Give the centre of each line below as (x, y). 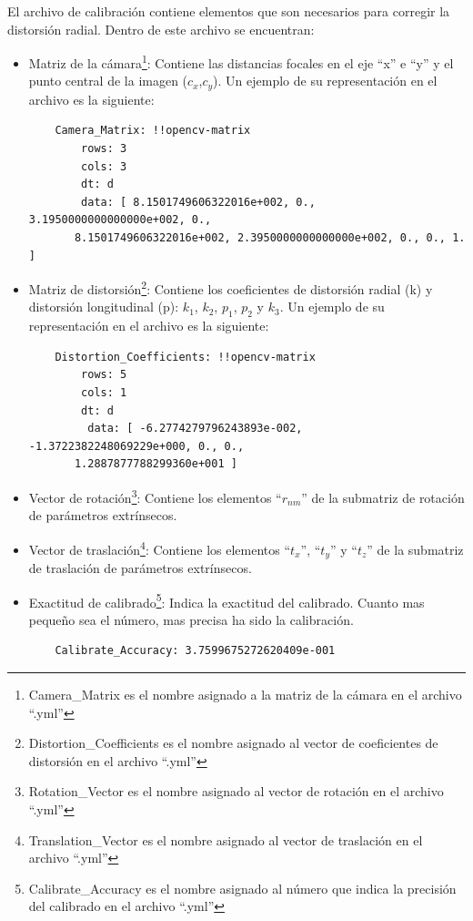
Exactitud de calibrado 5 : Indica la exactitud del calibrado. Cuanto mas (226, 600)
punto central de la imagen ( (108, 81)
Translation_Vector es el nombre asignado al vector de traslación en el (226, 839)
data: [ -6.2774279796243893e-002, (195, 429)
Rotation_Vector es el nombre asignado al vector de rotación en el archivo (236, 791)
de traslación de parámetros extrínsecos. (140, 567)
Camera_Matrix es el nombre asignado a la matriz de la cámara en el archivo (245, 695)
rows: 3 (104, 149)
